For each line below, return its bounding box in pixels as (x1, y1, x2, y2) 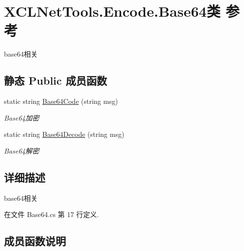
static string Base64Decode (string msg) (4, 129, 124, 139)
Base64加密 (4, 112, 39, 123)
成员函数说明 (4, 233, 66, 249)
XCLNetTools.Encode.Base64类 (4, 1, 221, 21)
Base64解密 (4, 145, 39, 156)
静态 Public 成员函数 (4, 73, 107, 88)
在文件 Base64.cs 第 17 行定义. (4, 209, 99, 220)
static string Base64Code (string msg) (4, 96, 118, 106)
